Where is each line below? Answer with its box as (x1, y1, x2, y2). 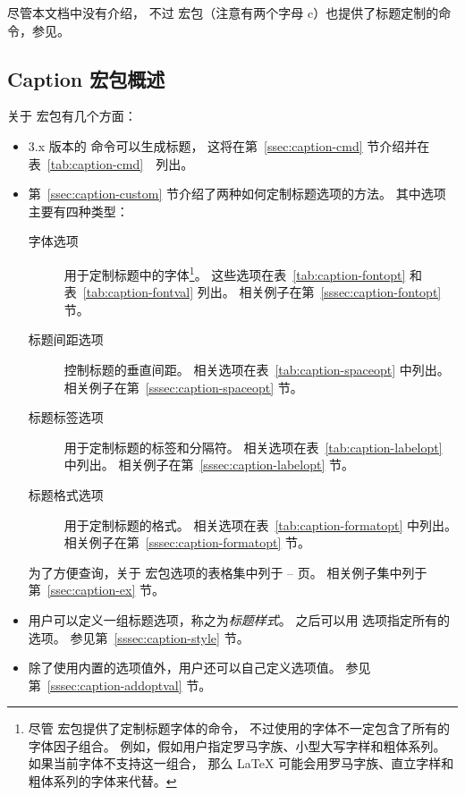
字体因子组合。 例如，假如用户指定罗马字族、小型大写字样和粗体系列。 (28, 736, 446, 755)
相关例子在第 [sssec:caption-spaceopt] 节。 (63, 377, 303, 396)
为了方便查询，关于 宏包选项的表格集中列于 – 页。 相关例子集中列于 (28, 562, 427, 581)
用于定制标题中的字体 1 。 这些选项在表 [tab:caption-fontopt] (63, 262, 406, 283)
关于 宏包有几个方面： (7, 106, 137, 125)
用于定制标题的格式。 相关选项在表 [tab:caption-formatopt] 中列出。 (63, 515, 457, 534)
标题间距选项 (28, 330, 104, 349)
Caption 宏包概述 (7, 64, 165, 92)
